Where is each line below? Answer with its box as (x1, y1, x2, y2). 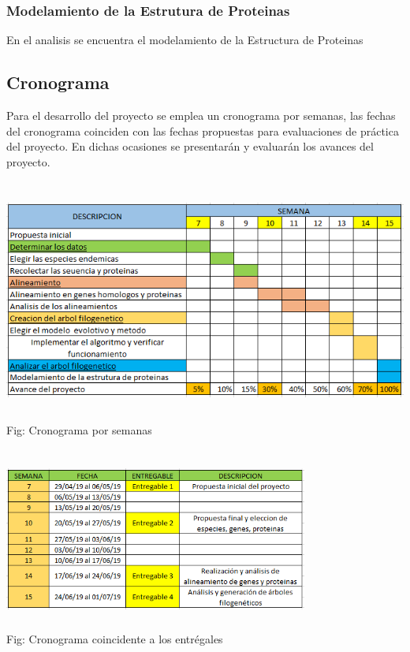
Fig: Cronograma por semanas (6, 422, 152, 438)
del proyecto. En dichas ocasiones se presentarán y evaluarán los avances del (6, 138, 374, 155)
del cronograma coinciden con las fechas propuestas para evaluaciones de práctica (6, 122, 399, 139)
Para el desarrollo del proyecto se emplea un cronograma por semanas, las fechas (6, 107, 396, 124)
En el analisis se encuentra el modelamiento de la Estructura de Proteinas (6, 32, 363, 48)
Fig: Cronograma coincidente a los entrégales (6, 631, 223, 647)
